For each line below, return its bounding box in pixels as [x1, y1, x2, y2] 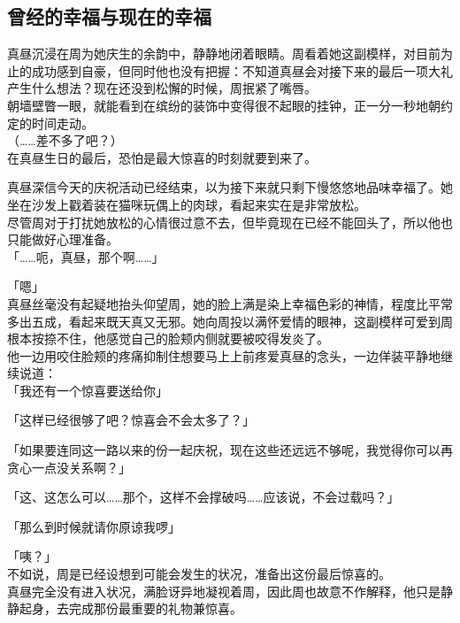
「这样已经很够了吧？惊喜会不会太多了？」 [7, 411, 255, 429]
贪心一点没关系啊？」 [7, 458, 131, 476]
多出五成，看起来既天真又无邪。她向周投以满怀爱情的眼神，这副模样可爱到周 [7, 311, 453, 330]
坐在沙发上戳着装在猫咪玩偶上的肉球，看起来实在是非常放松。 [7, 195, 366, 213]
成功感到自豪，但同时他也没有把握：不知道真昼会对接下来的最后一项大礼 [31, 61, 453, 80]
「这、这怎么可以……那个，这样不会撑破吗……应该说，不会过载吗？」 [7, 488, 400, 506]
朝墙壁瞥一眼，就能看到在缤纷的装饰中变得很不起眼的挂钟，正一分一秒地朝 [7, 96, 441, 114]
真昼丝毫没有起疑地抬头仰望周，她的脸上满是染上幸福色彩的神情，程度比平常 [7, 294, 453, 312]
